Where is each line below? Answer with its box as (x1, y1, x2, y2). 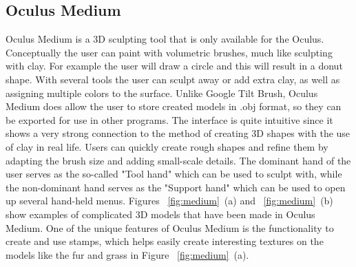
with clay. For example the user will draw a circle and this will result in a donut (6, 58, 343, 73)
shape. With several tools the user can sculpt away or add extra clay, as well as (6, 72, 340, 86)
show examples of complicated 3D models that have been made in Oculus (6, 206, 315, 221)
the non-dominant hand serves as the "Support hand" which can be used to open (6, 180, 346, 194)
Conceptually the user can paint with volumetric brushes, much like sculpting (6, 45, 333, 59)
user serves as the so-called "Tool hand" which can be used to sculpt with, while (6, 167, 342, 181)
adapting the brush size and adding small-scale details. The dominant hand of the (6, 153, 351, 167)
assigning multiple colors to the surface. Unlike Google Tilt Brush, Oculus (6, 85, 318, 100)
